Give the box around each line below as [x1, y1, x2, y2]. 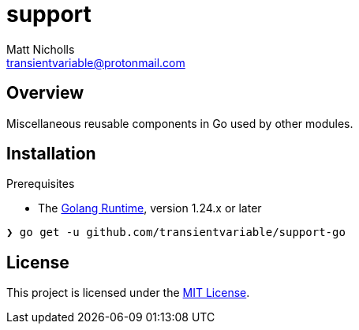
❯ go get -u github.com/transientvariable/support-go [6, 226, 346, 239]
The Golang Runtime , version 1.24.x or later [38, 201, 262, 216]
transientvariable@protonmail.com [6, 55, 185, 69]
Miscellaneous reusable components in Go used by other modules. [6, 116, 353, 130]
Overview [6, 83, 84, 103]
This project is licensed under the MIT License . [6, 286, 250, 300]
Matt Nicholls [6, 42, 75, 56]
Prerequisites [6, 177, 75, 191]
